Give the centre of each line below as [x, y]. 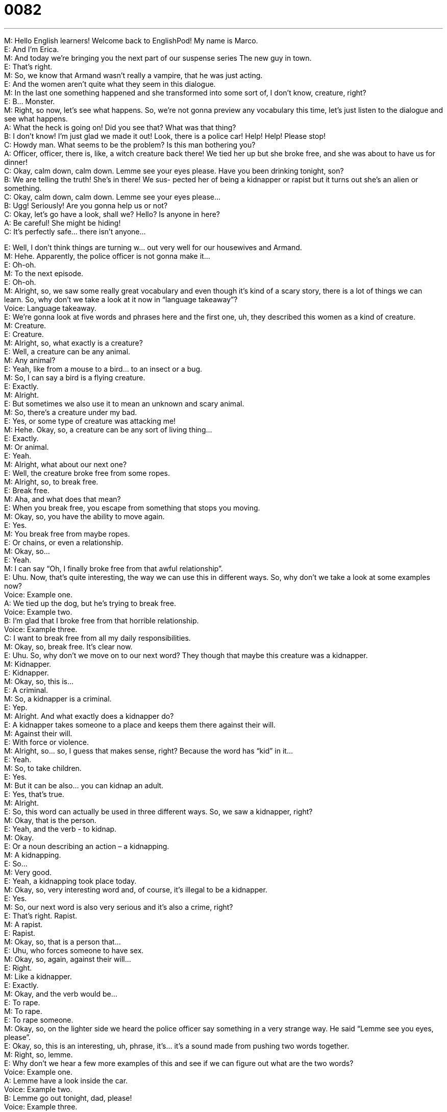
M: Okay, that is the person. [50, 820]
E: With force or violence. [46, 742]
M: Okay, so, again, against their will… [68, 959]
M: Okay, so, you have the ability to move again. [84, 516]
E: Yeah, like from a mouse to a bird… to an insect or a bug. [103, 369]
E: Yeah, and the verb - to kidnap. [60, 829]
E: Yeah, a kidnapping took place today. [70, 881]
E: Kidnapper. [27, 672]
